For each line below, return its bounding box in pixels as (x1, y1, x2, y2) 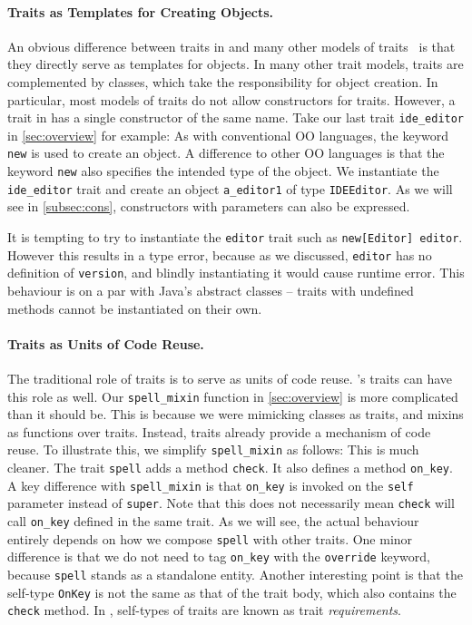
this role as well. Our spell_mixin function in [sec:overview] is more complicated (7, 386, 458, 405)
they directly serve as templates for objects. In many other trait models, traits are (7, 54, 464, 73)
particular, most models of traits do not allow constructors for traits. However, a (7, 90, 456, 109)
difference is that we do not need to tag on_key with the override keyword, (7, 547, 430, 566)
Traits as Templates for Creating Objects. (7, 2, 274, 21)
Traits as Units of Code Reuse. (7, 334, 204, 353)
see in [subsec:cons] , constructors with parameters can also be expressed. (7, 197, 410, 216)
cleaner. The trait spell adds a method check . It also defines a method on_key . (7, 458, 453, 477)
